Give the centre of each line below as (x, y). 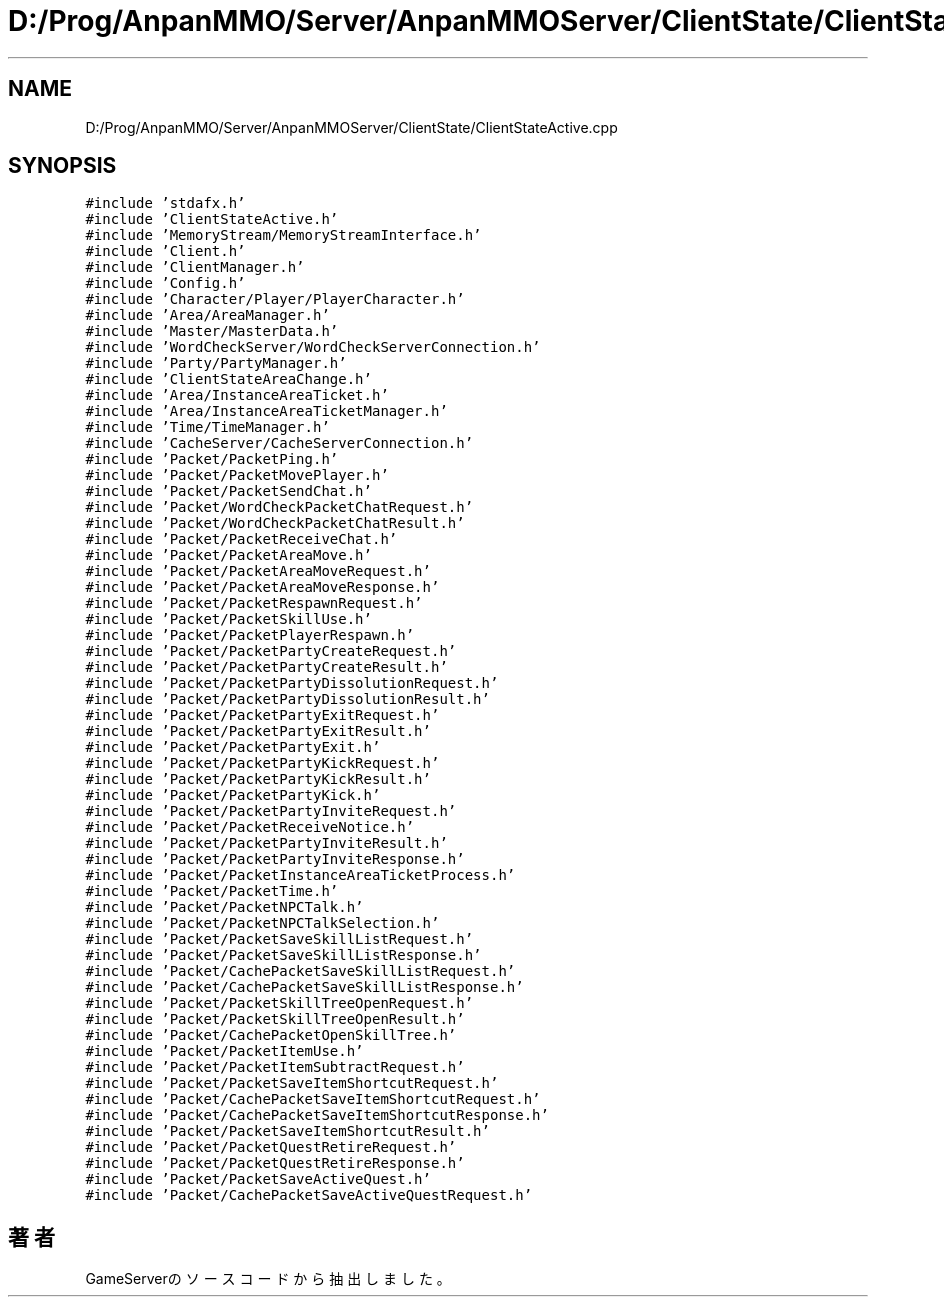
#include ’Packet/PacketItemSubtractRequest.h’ (275, 1067)
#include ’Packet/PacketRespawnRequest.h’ (254, 603)
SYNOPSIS (62, 166)
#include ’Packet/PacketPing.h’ (212, 459)
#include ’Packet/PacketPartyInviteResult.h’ (266, 843)
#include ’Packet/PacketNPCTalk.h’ (224, 907)
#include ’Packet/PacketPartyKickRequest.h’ (262, 763)
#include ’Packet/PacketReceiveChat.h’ (241, 539)
